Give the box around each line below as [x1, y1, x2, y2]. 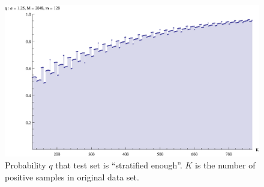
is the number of [195, 159, 256, 171]
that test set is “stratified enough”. [55, 159, 182, 171]
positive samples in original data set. [5, 170, 139, 183]
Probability [5, 159, 46, 171]
